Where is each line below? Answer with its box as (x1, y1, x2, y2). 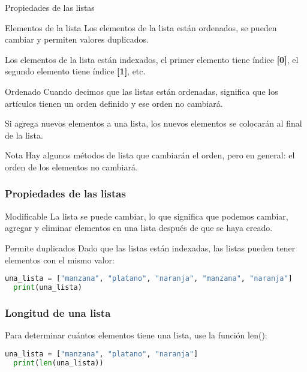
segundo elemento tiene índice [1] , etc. (5, 65, 146, 77)
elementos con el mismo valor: (5, 253, 115, 266)
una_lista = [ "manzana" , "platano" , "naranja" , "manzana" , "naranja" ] (5, 274, 293, 283)
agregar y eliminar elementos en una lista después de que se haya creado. (5, 221, 273, 234)
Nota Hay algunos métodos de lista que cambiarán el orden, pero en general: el (5, 149, 295, 161)
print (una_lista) (13, 283, 82, 292)
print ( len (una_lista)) (13, 358, 104, 367)
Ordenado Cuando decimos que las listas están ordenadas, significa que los (5, 85, 278, 97)
